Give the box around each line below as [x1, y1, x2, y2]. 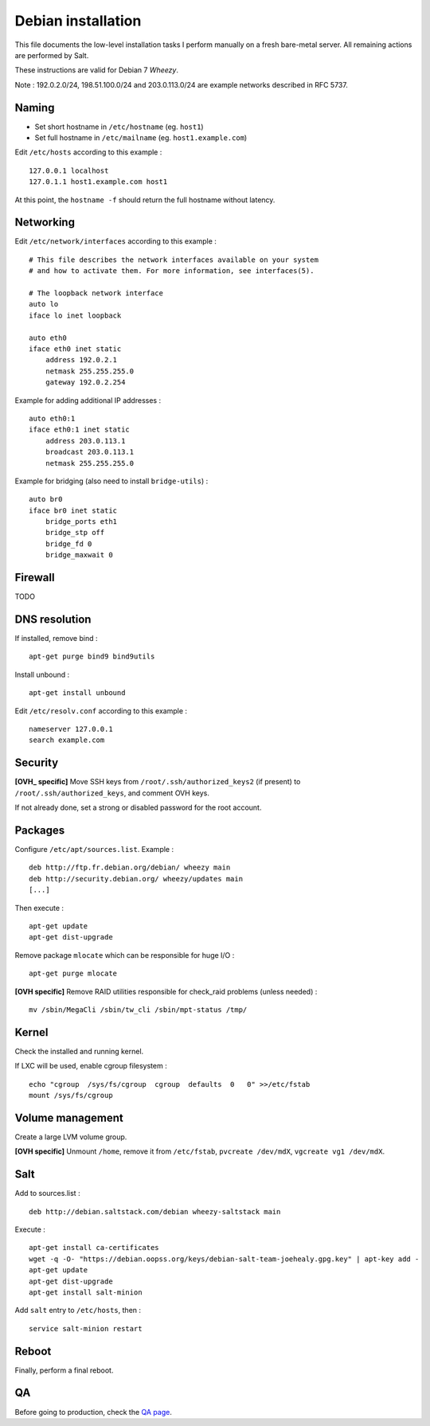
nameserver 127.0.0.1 [29, 725, 113, 734]
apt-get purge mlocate [29, 969, 118, 979]
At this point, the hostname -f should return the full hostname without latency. [14, 195, 276, 205]
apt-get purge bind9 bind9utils [29, 652, 155, 661]
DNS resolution [14, 612, 92, 626]
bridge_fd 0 [45, 539, 92, 549]
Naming [14, 100, 55, 115]
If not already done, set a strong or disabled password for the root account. [14, 803, 262, 812]
